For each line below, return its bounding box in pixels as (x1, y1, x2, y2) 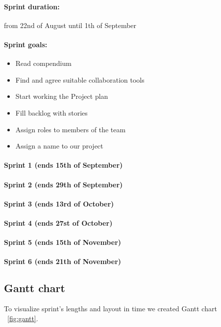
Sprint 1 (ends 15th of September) (4, 160, 123, 170)
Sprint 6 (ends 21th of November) (4, 256, 122, 267)
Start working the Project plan (15, 91, 108, 101)
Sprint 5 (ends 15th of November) (4, 237, 122, 247)
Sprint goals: (4, 39, 48, 49)
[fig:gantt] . (7, 313, 38, 323)
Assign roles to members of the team (15, 124, 126, 134)
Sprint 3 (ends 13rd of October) (4, 198, 114, 208)
